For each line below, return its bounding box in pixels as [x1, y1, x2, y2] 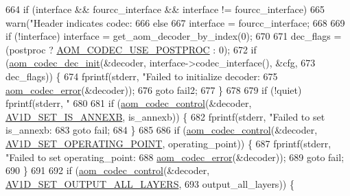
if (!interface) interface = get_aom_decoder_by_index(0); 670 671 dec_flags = [5, 29, 342, 43]
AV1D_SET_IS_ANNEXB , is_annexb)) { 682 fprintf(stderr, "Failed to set [5, 109, 325, 123]
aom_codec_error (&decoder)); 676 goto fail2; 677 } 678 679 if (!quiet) [5, 82, 302, 97]
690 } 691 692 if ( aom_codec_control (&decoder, [5, 163, 210, 177]
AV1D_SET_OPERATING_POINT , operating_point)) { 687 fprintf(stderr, [5, 136, 331, 150]
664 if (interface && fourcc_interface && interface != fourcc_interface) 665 [5, 2, 325, 16]
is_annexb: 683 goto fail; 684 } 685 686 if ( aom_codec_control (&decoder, [5, 123, 318, 137]
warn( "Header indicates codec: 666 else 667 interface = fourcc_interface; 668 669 [5, 15, 345, 29]
